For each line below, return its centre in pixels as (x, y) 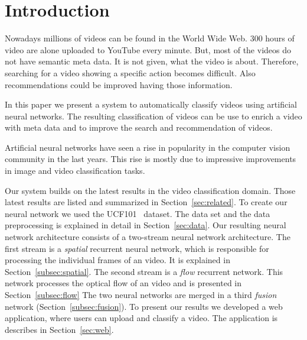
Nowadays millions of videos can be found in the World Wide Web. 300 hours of (150, 38)
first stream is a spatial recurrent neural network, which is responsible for (137, 248)
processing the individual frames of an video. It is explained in (117, 260)
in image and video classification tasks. (75, 171)
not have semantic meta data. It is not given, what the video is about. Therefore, (152, 61)
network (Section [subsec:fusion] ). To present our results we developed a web (144, 306)
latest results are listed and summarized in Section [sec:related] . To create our (146, 202)
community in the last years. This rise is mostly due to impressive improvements (151, 159)
